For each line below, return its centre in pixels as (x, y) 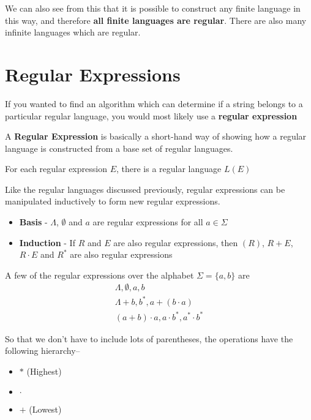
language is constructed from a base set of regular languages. (119, 148)
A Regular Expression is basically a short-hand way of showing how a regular (156, 136)
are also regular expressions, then (176, 242)
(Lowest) (45, 409)
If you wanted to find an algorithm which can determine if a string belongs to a (154, 103)
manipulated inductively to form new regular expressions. (113, 201)
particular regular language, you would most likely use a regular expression (151, 115)
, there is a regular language (169, 169)
